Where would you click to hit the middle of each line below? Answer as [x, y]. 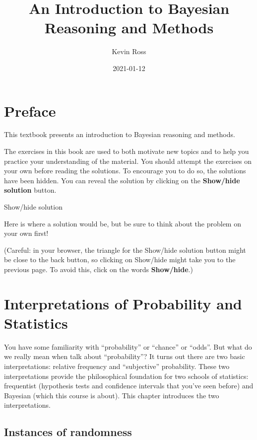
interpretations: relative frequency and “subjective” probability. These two [117, 366]
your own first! [26, 233]
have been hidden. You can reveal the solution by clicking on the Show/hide [122, 180]
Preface [30, 110]
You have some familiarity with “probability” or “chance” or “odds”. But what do [128, 346]
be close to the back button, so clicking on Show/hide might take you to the [120, 259]
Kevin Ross [129, 51]
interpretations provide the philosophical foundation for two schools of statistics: [126, 376]
